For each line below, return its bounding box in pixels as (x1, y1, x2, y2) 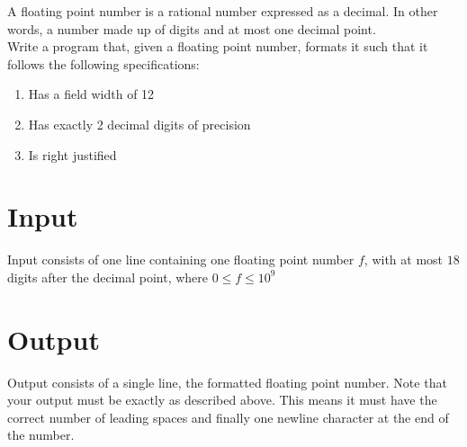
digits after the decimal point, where (7, 267, 208, 286)
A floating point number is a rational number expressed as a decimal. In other (7, 2, 438, 20)
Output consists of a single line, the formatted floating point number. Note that (7, 372, 447, 391)
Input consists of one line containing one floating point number (7, 250, 355, 269)
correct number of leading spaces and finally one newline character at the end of (7, 407, 449, 426)
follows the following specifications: (7, 54, 200, 73)
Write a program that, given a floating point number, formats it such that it (7, 37, 428, 56)
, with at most (364, 250, 444, 269)
